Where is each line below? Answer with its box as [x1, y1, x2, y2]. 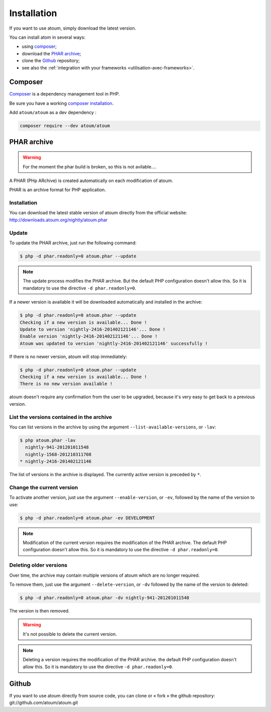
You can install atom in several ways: [9, 34, 85, 40]
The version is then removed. [9, 607, 70, 613]
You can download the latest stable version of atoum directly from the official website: [9, 210, 188, 216]
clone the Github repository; [22, 58, 80, 64]
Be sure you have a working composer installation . [9, 100, 114, 106]
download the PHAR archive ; [22, 50, 81, 56]
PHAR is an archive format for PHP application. [9, 187, 106, 193]
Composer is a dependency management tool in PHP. [9, 91, 120, 97]
